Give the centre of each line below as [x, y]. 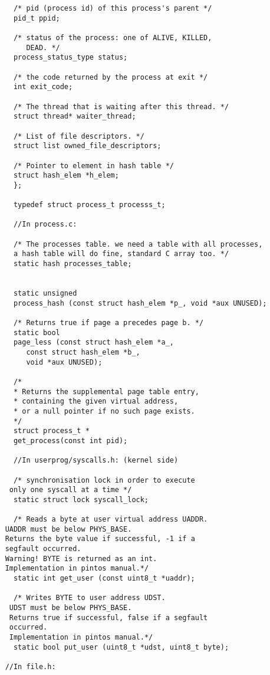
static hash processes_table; [73, 264]
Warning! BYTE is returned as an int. [81, 558]
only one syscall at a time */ [70, 490]
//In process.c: [45, 225]
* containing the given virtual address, [96, 402]
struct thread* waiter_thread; [75, 117]
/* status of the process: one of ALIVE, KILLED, [113, 37]
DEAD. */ [43, 47]
